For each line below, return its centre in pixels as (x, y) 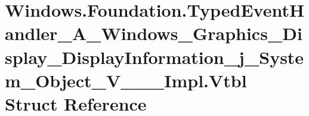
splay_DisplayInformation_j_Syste (154, 57)
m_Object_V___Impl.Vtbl (126, 80)
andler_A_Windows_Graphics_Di (154, 33)
